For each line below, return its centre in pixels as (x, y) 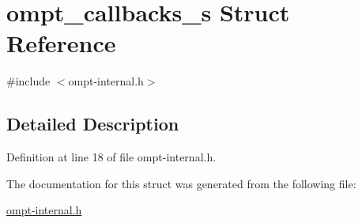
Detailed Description (93, 124)
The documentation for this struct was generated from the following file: (181, 183)
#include (28, 81)
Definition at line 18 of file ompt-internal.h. (111, 157)
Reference (61, 43)
